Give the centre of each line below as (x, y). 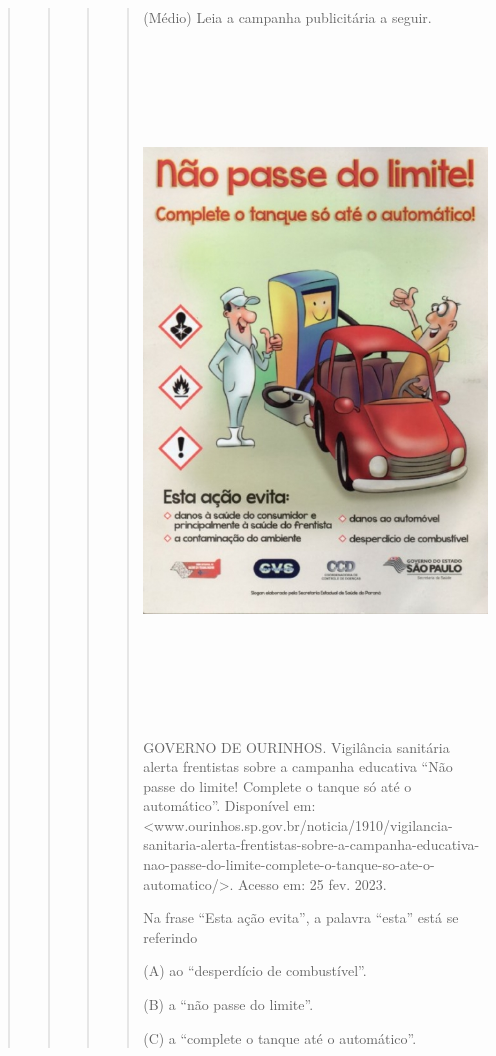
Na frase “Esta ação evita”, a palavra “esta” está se (301, 917)
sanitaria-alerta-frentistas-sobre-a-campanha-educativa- (311, 844)
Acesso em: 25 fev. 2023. (312, 883)
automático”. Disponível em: (229, 805)
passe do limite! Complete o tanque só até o (277, 785)
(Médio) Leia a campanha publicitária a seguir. (287, 17)
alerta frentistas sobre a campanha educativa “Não (298, 766)
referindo (170, 936)
